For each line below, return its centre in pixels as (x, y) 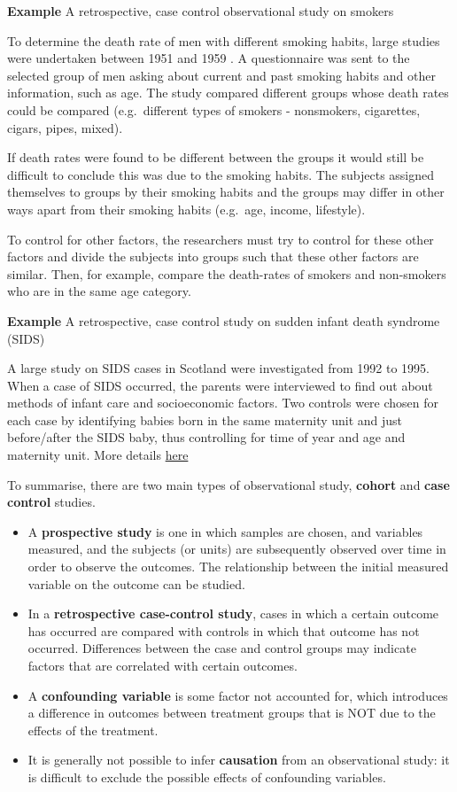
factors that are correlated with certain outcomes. (163, 665)
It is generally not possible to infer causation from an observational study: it (239, 760)
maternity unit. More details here (98, 455)
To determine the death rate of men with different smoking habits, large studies (224, 40)
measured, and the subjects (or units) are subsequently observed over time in (237, 549)
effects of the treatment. (93, 730)
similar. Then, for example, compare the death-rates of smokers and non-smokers (227, 273)
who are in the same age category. (99, 291)
